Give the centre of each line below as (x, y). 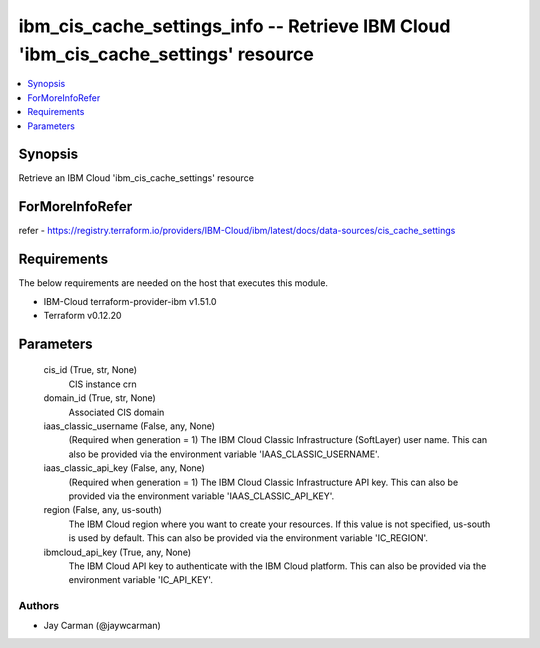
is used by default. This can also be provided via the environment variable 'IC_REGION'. (248, 538)
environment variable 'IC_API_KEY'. (141, 580)
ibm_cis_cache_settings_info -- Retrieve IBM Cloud (234, 26)
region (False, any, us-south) (102, 510)
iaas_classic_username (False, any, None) (129, 426)
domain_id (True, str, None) (100, 398)
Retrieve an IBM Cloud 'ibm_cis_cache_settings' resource (136, 178)
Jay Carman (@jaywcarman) (102, 626)
